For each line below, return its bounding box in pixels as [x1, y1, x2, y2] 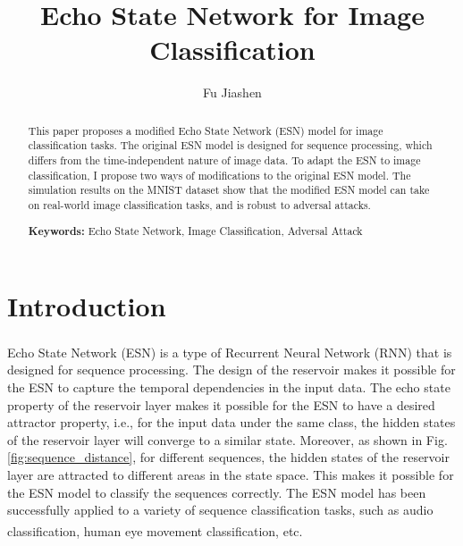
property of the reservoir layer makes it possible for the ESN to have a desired [7, 395, 435, 414]
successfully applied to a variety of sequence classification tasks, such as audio [7, 500, 434, 519]
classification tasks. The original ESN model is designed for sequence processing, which [28, 138, 433, 153]
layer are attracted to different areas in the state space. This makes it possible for [7, 465, 454, 483]
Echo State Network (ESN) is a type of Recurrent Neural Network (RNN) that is [7, 342, 452, 361]
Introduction [7, 288, 166, 324]
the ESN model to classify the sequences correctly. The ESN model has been [7, 483, 426, 501]
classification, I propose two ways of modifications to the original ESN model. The [28, 167, 411, 182]
